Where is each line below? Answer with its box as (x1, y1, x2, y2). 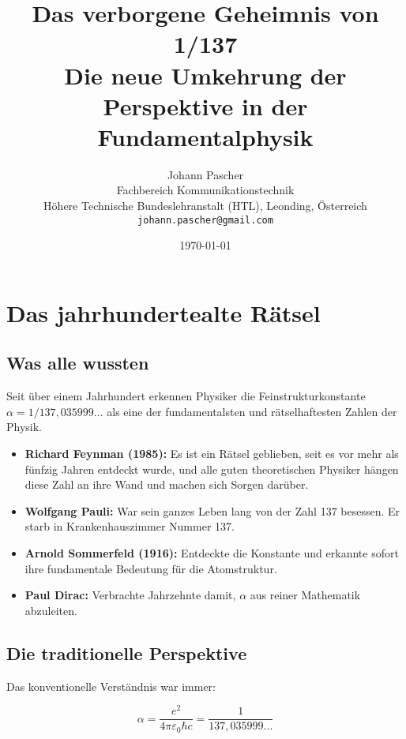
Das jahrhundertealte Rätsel (6, 296, 321, 328)
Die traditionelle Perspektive (6, 640, 247, 665)
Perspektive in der (103, 89, 308, 122)
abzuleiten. (24, 602, 77, 618)
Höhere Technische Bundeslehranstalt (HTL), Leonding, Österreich (43, 197, 367, 214)
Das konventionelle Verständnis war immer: (6, 677, 216, 694)
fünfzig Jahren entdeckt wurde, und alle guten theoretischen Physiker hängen (24, 460, 399, 477)
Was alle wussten (6, 351, 149, 375)
